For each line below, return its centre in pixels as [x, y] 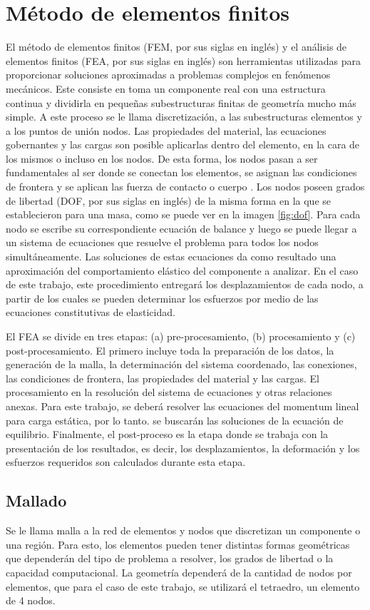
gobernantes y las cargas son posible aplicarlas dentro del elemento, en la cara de [183, 144]
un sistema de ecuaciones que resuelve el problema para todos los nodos [162, 242]
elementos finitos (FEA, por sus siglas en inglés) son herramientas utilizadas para [183, 60]
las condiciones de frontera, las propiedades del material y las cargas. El [163, 378]
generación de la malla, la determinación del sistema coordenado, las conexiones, [181, 364]
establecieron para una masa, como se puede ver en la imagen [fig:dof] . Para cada [183, 214]
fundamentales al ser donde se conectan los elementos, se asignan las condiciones [181, 172]
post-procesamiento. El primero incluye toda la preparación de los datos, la [170, 350]
